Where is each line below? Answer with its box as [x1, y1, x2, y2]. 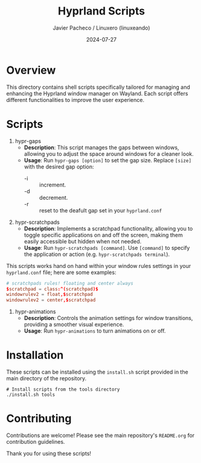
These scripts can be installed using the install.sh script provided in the [6, 368, 188, 375]
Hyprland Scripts [57, 4, 145, 18]
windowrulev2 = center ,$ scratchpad [6, 297, 96, 303]
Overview [6, 63, 56, 77]
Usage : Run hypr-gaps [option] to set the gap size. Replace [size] [24, 156, 192, 164]
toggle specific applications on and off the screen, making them [24, 231, 183, 238]
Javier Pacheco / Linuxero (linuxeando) [53, 24, 150, 31]
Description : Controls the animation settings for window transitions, [24, 315, 193, 322]
